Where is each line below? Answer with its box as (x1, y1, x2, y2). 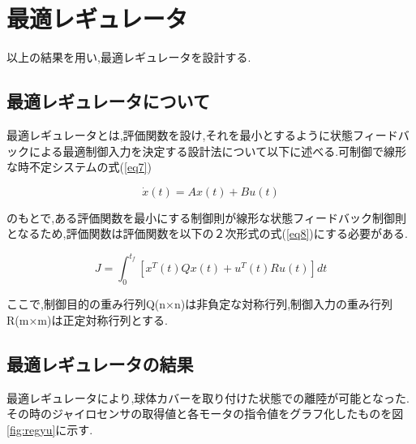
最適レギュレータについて (6, 88, 210, 114)
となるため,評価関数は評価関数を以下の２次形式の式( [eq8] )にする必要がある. (6, 225, 408, 242)
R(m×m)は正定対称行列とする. (6, 311, 168, 328)
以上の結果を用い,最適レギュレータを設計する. (6, 49, 251, 66)
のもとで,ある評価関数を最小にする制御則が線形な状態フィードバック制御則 (6, 209, 407, 226)
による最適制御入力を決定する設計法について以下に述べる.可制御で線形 (28, 142, 407, 159)
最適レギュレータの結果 (6, 351, 194, 376)
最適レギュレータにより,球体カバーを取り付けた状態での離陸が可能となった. (6, 389, 410, 406)
